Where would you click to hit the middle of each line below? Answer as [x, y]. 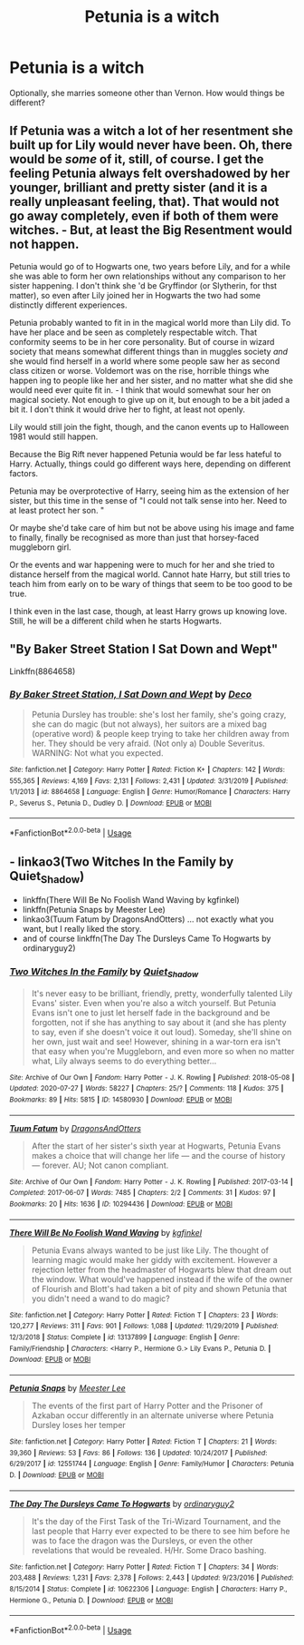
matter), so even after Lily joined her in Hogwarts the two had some [135, 295]
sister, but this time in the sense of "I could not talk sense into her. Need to [148, 500]
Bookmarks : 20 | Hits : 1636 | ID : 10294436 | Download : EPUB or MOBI [121, 1204]
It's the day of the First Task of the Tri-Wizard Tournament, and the [156, 1521]
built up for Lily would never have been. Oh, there [151, 146]
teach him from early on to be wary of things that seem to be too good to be [151, 583]
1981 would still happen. [54, 436]
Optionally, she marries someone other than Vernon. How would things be [147, 93]
